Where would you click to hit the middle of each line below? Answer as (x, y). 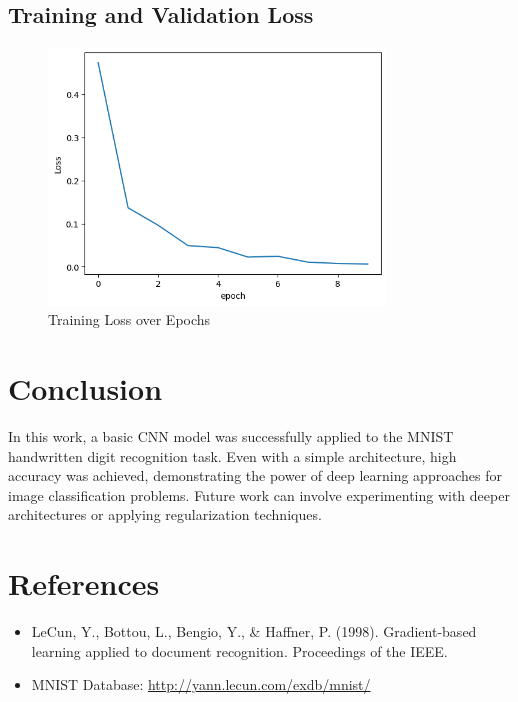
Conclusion (85, 388)
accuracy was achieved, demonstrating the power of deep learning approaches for (255, 475)
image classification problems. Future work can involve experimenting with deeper (259, 494)
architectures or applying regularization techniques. (165, 514)
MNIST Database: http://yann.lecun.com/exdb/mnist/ (201, 684)
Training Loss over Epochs (129, 319)
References (84, 583)
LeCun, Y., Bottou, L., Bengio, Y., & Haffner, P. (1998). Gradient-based (254, 631)
